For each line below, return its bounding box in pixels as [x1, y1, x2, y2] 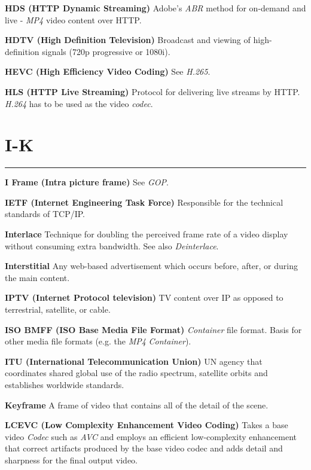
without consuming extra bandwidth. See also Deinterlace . [5, 239, 219, 252]
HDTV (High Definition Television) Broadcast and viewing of [5, 33, 251, 46]
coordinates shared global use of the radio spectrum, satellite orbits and [5, 367, 268, 379]
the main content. [5, 271, 70, 283]
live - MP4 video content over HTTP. [5, 13, 142, 26]
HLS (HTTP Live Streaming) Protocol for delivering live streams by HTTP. [5, 85, 300, 97]
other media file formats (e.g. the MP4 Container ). [5, 335, 191, 347]
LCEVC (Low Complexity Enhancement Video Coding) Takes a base [5, 419, 288, 431]
